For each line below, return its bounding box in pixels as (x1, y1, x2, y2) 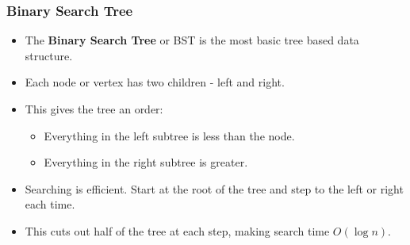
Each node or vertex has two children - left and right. (25, 74, 285, 90)
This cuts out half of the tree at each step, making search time (25, 222, 330, 239)
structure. (25, 47, 73, 63)
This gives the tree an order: (25, 101, 163, 117)
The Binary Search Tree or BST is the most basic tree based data (25, 32, 359, 48)
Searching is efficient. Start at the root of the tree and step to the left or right (25, 180, 404, 197)
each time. (25, 196, 75, 212)
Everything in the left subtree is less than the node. (44, 127, 295, 144)
